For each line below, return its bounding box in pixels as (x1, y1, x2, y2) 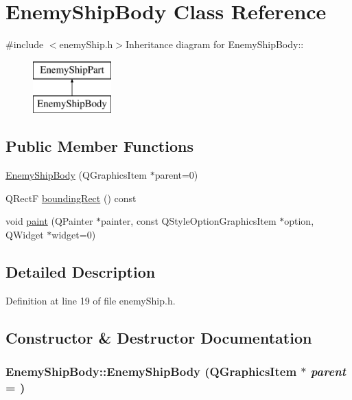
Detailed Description (5, 260, 156, 282)
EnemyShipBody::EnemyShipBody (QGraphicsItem (5, 362, 297, 379)
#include (5, 37, 44, 52)
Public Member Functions (5, 135, 193, 157)
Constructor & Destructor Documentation (5, 326, 312, 348)
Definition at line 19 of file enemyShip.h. (5, 293, 176, 307)
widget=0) (51, 227, 96, 241)
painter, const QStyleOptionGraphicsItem (101, 214, 277, 228)
